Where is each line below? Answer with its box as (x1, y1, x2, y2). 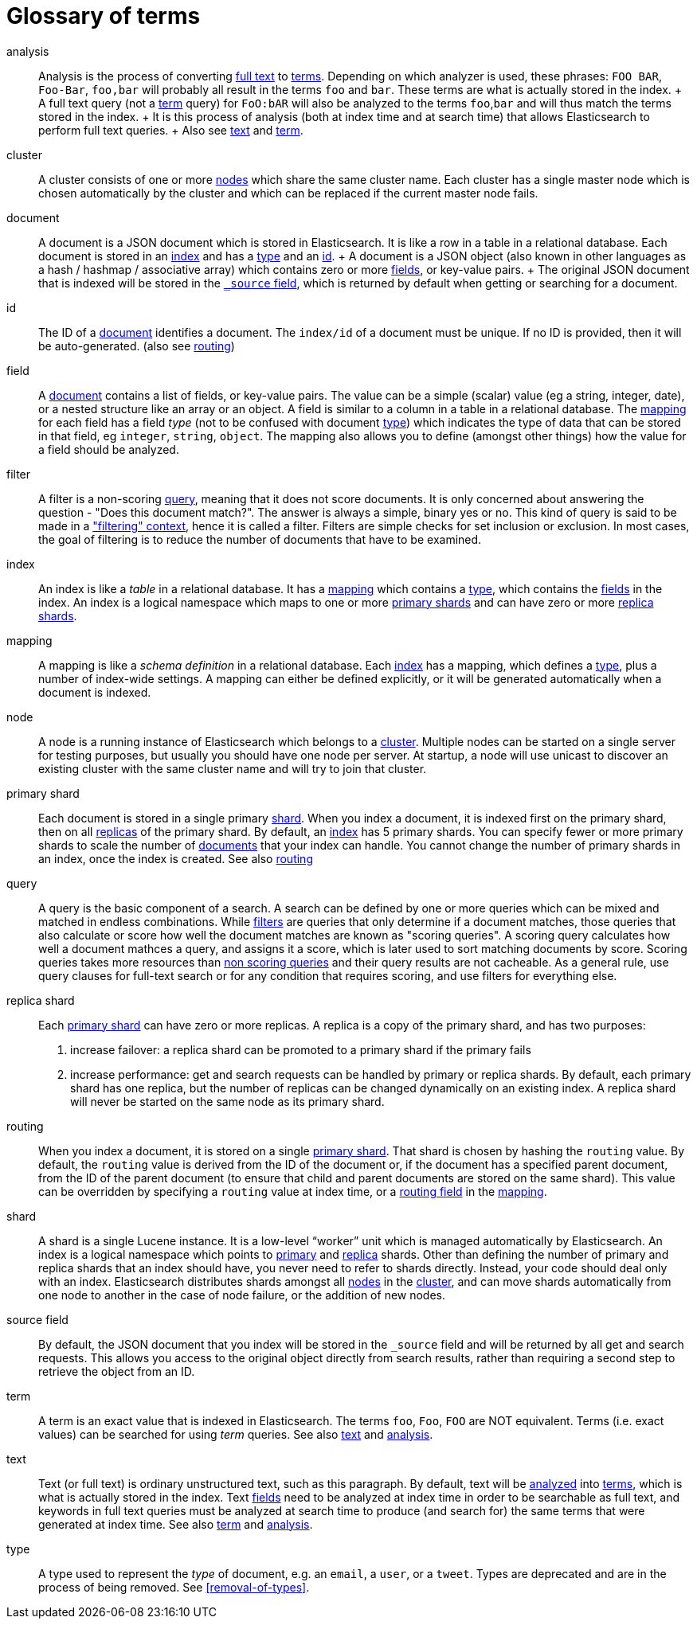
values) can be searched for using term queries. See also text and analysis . (38, 1427, 433, 1441)
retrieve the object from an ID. (38, 1364, 195, 1378)
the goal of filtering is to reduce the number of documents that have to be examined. (38, 532, 482, 546)
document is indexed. (38, 685, 151, 699)
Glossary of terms (6, 2, 201, 29)
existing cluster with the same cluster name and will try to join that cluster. (38, 761, 427, 775)
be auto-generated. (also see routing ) (38, 338, 235, 353)
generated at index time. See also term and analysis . (38, 1517, 313, 1531)
